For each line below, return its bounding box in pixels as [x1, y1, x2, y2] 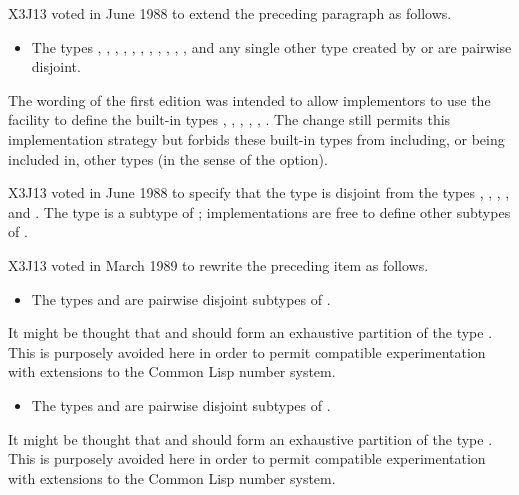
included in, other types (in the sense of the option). [8, 148, 328, 169]
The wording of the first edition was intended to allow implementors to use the [8, 89, 491, 110]
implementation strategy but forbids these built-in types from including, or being [8, 128, 505, 149]
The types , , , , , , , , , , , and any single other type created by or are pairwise [31, 36, 512, 57]
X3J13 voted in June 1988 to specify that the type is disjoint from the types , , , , [8, 182, 510, 203]
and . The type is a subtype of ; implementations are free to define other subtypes [8, 201, 511, 222]
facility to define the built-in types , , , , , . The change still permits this [8, 109, 451, 130]
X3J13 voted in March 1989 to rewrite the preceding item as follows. [8, 254, 429, 275]
